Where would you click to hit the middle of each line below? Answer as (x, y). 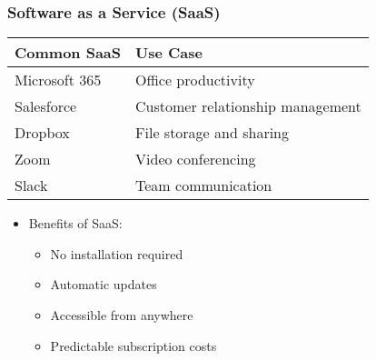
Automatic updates (104, 284)
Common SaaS (68, 53)
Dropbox (42, 133)
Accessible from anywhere (122, 315)
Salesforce (46, 106)
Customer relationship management (248, 106)
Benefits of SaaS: (75, 223)
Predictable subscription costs (134, 345)
